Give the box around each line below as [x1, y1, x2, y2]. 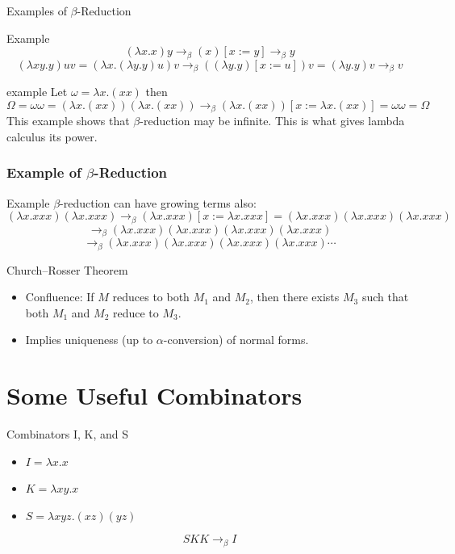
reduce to [113, 304, 159, 321]
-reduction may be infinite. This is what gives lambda [140, 112, 405, 129]
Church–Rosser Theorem [6, 261, 128, 278]
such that [361, 288, 409, 305]
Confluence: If [25, 288, 94, 305]
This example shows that [6, 112, 130, 129]
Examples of [6, 2, 67, 19]
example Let [6, 83, 68, 100]
